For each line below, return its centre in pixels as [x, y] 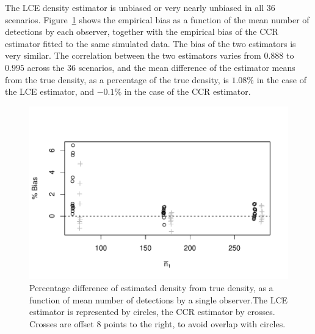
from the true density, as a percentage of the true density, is [117, 79]
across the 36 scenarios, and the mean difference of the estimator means [161, 67]
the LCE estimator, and [49, 91]
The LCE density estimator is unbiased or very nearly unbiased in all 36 [140, 7]
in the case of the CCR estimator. [187, 91]
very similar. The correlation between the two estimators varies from [133, 55]
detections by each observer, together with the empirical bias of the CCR [142, 32]
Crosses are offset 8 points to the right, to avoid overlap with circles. [157, 323]
